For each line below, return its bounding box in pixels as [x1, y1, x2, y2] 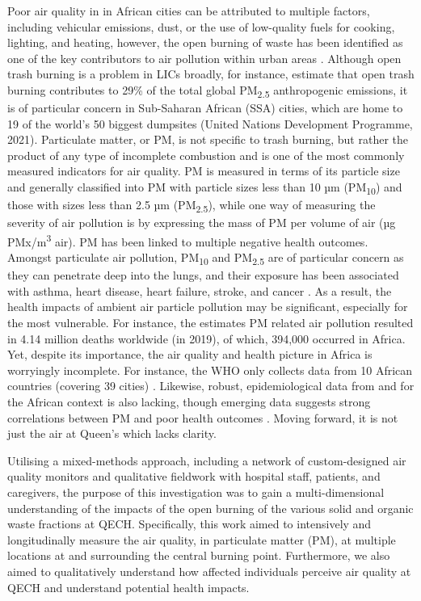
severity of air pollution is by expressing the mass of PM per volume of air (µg [7, 214, 396, 231]
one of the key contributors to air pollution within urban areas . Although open [7, 49, 402, 66]
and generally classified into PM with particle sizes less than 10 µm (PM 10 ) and [7, 179, 402, 197]
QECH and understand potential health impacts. [7, 578, 250, 595]
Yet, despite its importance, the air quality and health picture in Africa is [7, 346, 373, 363]
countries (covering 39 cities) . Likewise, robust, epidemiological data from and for [7, 377, 415, 394]
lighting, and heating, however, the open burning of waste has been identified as [7, 34, 403, 51]
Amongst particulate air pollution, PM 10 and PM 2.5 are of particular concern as [7, 249, 404, 267]
